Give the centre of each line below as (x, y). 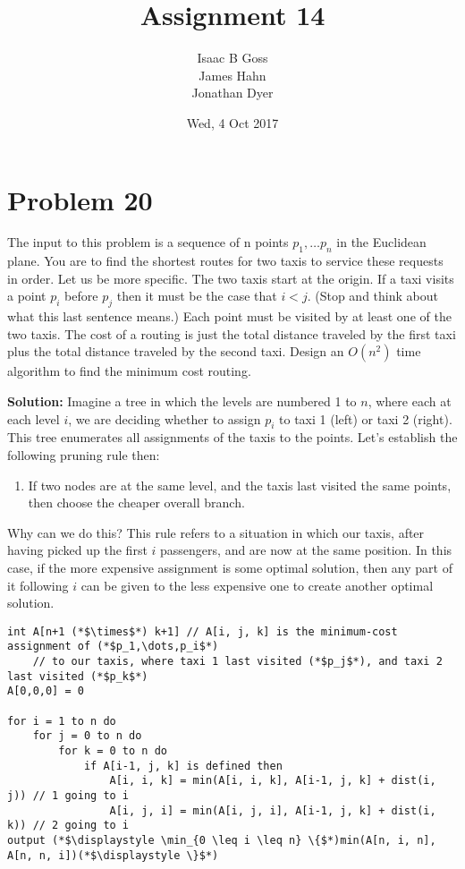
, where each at (410, 401)
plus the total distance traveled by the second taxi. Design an (176, 351)
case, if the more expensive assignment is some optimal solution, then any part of (230, 567)
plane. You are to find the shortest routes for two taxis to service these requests (225, 261)
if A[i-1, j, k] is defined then (183, 766)
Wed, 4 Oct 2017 (232, 122)
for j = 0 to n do (87, 736)
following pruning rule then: (84, 454)
